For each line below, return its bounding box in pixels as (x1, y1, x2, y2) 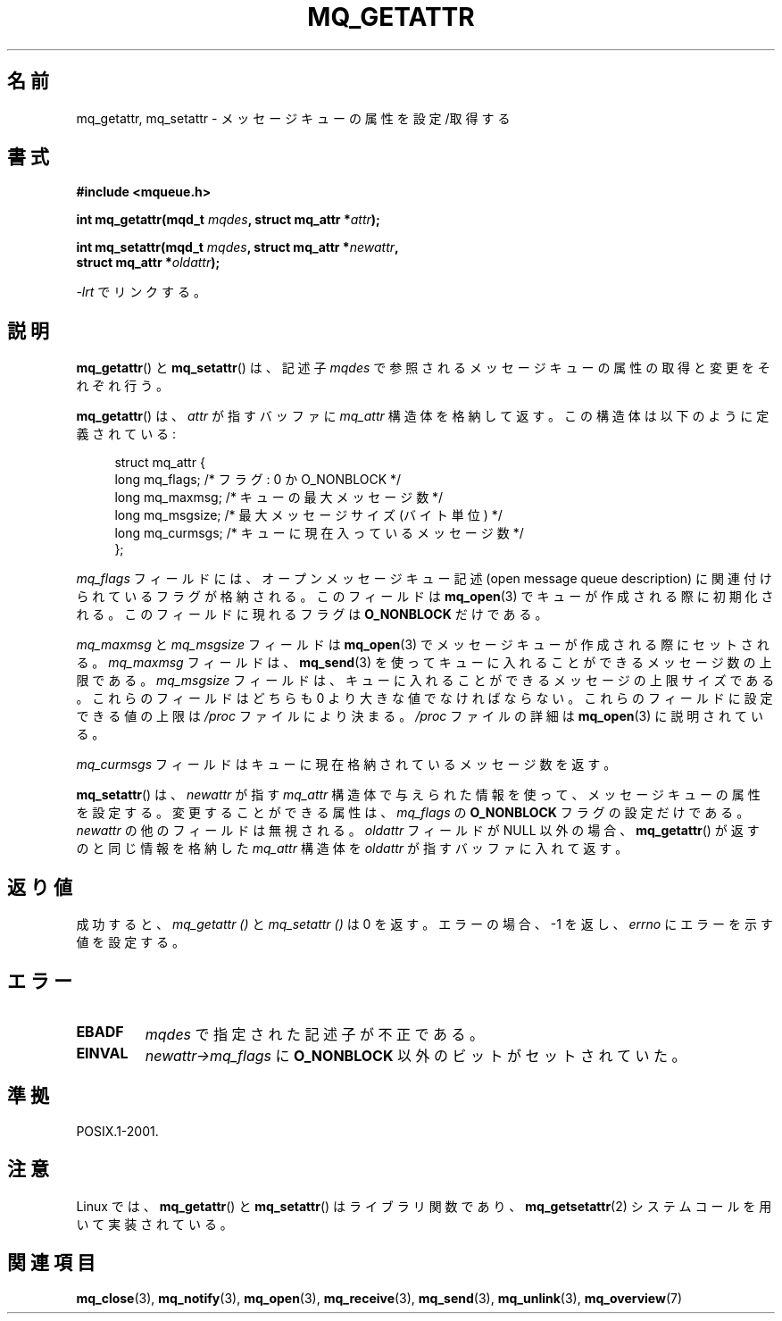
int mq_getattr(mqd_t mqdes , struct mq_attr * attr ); (76, 212, 380, 228)
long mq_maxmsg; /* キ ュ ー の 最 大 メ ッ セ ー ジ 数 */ (114, 489, 444, 506)
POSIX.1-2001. (76, 1123, 159, 1139)
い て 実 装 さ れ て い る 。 (76, 1216, 233, 1232)
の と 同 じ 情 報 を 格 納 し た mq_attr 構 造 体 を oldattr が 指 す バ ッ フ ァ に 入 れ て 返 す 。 (76, 840, 628, 857)
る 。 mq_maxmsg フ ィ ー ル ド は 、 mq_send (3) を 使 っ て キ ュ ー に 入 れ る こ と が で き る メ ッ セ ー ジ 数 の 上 (76, 655, 772, 671)
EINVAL (76, 1043, 129, 1062)
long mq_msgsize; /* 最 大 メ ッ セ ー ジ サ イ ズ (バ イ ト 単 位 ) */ (114, 507, 503, 523)
